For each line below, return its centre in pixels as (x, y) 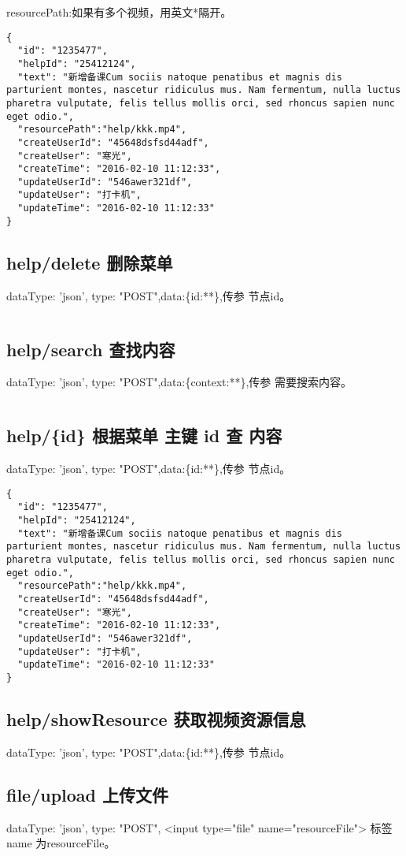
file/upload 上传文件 (88, 794)
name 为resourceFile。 (61, 843)
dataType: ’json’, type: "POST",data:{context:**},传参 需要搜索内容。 (179, 382)
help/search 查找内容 (91, 349)
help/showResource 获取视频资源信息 (156, 719)
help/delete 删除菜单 (90, 262)
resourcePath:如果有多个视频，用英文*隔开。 (119, 12)
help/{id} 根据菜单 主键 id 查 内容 (144, 435)
